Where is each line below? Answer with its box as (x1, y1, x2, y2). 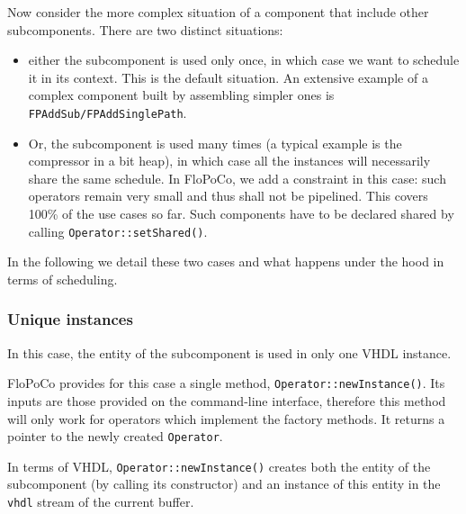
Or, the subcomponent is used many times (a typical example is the (28, 133, 402, 152)
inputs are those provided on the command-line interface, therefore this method (7, 391, 446, 410)
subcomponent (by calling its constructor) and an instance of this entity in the (7, 474, 441, 493)
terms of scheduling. (7, 269, 118, 288)
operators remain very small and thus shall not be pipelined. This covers (28, 186, 428, 205)
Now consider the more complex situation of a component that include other (7, 3, 429, 21)
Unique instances (7, 308, 133, 330)
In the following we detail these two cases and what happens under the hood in (7, 252, 444, 271)
